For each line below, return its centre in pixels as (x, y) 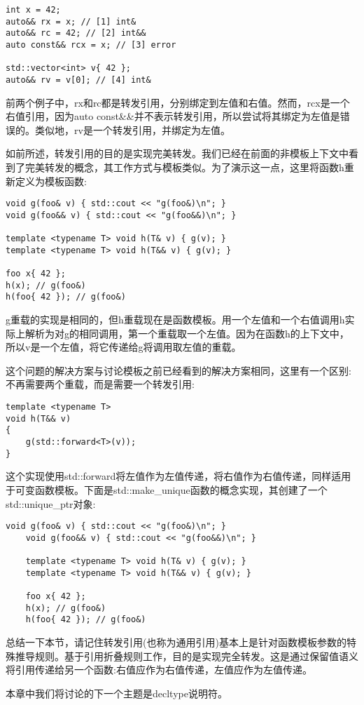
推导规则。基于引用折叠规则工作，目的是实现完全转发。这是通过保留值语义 (187, 656)
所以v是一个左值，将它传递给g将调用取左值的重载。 (124, 347)
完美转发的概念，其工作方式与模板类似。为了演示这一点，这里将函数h (184, 167)
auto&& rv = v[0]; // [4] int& (78, 80)
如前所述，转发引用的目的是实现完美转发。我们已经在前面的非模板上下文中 (177, 153)
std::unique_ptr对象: (51, 503)
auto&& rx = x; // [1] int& (71, 21)
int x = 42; (33, 10)
